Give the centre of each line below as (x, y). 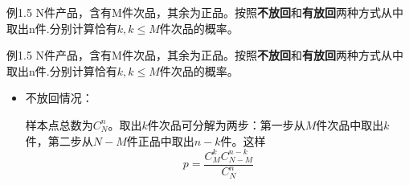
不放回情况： (59, 98)
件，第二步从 (59, 140)
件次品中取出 (350, 124)
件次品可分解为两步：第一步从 (226, 124)
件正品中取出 (160, 140)
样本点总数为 (59, 124)
